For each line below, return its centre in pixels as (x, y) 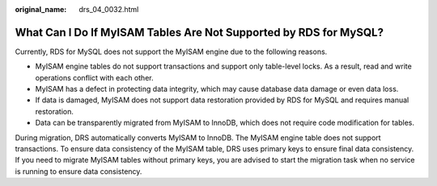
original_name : (41, 9)
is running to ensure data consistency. (78, 171)
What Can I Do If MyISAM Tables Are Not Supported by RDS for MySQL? (199, 32)
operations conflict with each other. (94, 77)
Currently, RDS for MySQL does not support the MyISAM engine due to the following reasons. (171, 52)
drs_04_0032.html (109, 9)
